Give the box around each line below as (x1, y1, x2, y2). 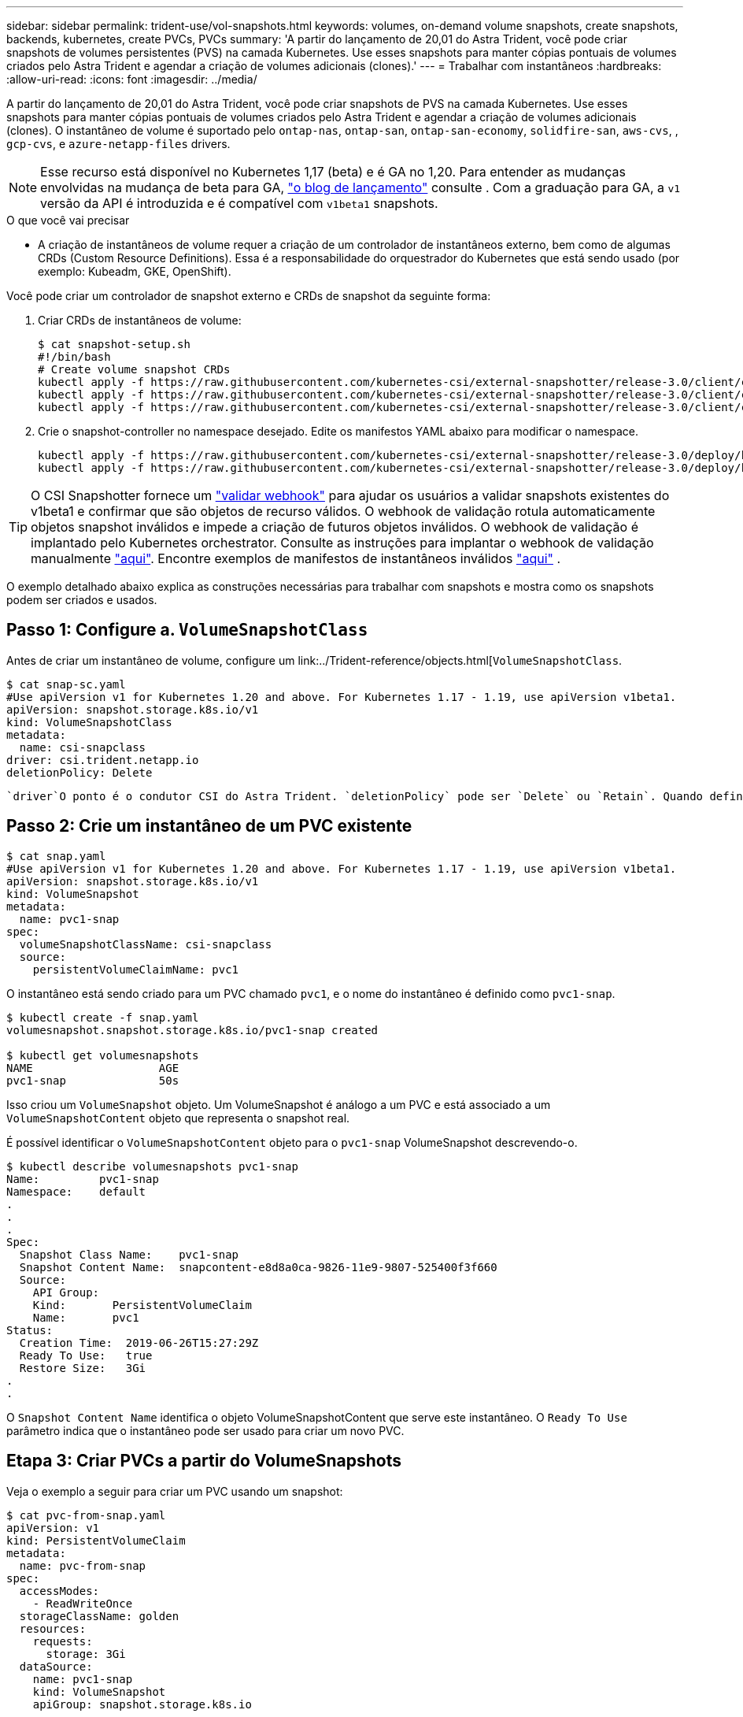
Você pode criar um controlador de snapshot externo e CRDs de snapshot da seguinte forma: (6, 289, 491, 302)
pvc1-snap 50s (6, 1074, 179, 1087)
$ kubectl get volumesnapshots (6, 1048, 199, 1062)
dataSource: (19, 1660, 93, 1673)
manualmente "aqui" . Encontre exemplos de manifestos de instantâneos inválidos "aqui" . (31, 551, 561, 566)
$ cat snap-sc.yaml (6, 677, 126, 691)
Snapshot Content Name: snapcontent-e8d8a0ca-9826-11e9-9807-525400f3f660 (19, 1260, 497, 1274)
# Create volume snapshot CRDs (38, 363, 231, 376)
